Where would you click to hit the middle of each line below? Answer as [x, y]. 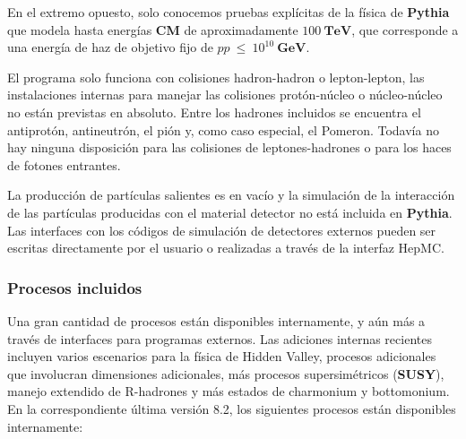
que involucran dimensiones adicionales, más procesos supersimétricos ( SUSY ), [226, 373]
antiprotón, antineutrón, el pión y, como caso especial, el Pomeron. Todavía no [223, 129]
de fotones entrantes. [64, 164]
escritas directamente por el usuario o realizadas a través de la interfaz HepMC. [226, 248]
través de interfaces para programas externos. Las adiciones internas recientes [220, 338]
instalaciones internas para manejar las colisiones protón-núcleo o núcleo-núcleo [225, 95]
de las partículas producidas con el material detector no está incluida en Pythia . [230, 212]
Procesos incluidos [75, 287]
